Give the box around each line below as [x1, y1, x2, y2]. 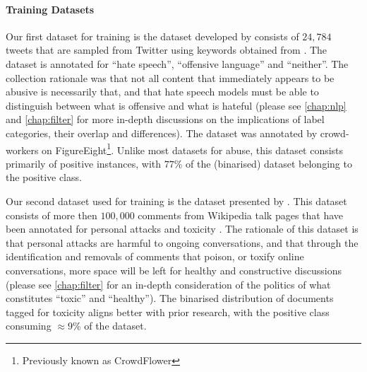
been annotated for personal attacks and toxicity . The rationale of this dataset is [6, 221, 359, 236]
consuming [6, 318, 52, 333]
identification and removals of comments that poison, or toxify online [6, 249, 304, 264]
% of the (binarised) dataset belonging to [174, 156, 352, 170]
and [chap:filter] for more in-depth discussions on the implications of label [6, 112, 325, 127]
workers [6, 142, 39, 157]
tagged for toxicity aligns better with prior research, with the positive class [6, 304, 330, 319]
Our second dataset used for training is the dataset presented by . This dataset [6, 193, 347, 208]
